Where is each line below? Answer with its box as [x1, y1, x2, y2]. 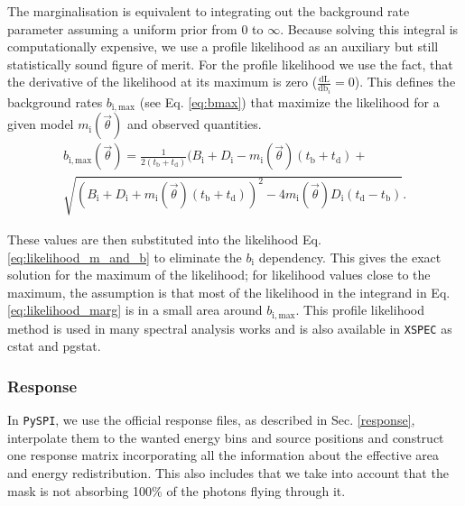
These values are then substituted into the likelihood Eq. [7, 229, 321, 248]
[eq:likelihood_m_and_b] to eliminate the [7, 247, 242, 266]
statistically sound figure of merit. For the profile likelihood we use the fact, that [7, 54, 453, 73]
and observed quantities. [126, 115, 262, 133]
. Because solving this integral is [280, 19, 459, 38]
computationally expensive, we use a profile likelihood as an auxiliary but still [7, 37, 439, 56]
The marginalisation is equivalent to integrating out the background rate [7, 2, 410, 20]
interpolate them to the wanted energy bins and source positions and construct [7, 428, 444, 446]
